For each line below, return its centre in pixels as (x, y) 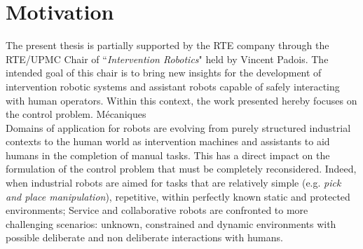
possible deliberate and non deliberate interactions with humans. (144, 237)
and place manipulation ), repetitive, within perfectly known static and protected (178, 196)
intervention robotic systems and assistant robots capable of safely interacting (173, 86)
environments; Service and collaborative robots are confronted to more (157, 210)
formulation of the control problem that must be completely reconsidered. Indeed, (181, 169)
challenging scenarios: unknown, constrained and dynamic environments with (171, 223)
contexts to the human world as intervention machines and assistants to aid (168, 141)
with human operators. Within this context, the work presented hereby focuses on (181, 100)
